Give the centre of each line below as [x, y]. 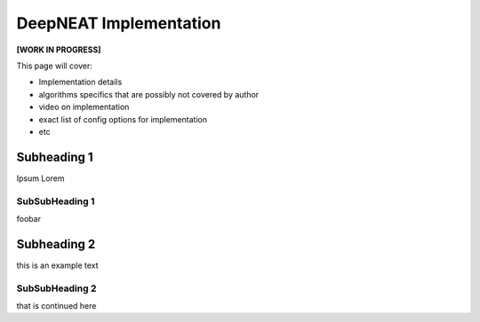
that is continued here [56, 305]
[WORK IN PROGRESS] [59, 50]
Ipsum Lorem [40, 178]
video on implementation [84, 107]
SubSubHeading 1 [56, 201]
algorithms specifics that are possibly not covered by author [149, 94]
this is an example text [57, 265]
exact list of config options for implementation [123, 119]
